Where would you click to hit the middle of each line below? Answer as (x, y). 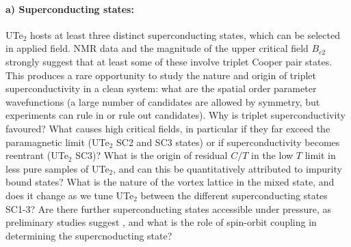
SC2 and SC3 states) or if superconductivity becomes (228, 142)
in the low (272, 155)
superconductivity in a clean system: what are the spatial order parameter (161, 88)
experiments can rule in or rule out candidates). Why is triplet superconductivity (175, 115)
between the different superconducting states (234, 195)
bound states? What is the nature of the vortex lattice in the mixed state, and (170, 182)
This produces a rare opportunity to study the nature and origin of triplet (161, 75)
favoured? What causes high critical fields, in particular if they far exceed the (168, 128)
